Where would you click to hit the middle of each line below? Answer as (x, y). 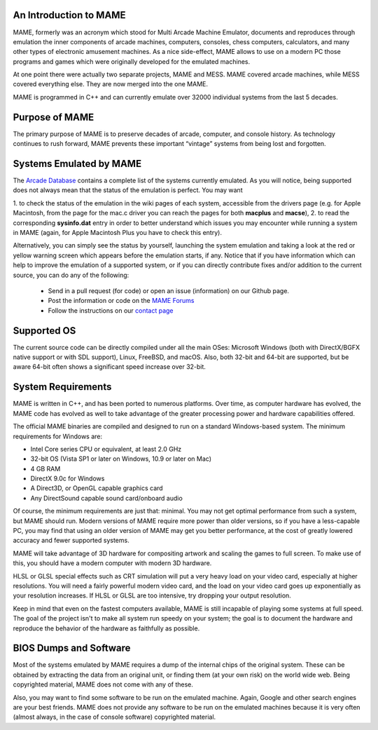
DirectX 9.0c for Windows (68, 479)
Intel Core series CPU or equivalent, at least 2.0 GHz (106, 449)
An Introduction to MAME (69, 15)
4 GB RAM (45, 468)
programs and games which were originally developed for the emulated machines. (132, 61)
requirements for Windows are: (58, 436)
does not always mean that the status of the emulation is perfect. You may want (128, 190)
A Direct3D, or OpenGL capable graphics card (97, 488)
